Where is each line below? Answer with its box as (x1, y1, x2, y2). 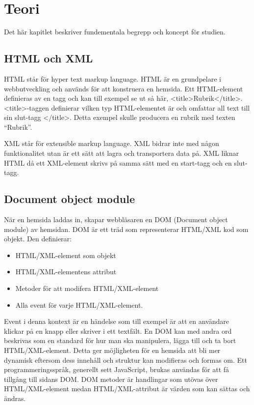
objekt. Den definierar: (4, 233, 72, 244)
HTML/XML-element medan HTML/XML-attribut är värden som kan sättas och (4, 383, 250, 394)
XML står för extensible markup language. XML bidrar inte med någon (4, 138, 219, 148)
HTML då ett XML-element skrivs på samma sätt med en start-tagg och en (4, 157, 232, 168)
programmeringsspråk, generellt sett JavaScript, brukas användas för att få (4, 364, 229, 375)
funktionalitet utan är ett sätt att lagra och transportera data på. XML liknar (4, 148, 239, 158)
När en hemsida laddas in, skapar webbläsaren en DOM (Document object (4, 214, 228, 225)
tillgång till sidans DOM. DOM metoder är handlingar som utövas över (4, 374, 218, 384)
